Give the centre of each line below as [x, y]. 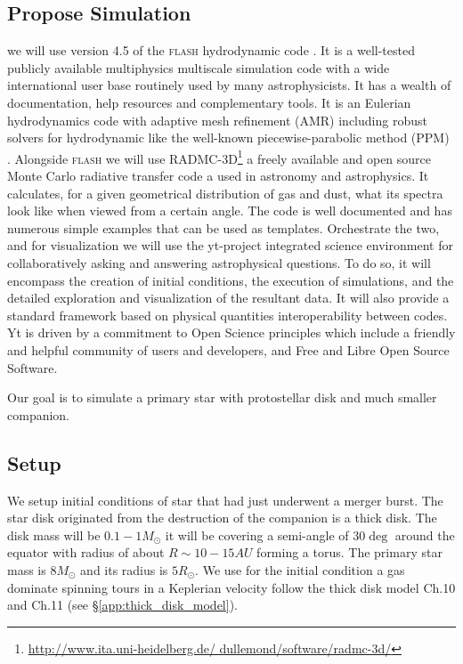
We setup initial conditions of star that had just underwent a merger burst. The [225, 500]
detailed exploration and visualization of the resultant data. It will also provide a [228, 298]
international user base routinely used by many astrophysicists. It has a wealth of [229, 85]
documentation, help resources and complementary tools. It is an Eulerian [209, 102]
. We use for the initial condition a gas [300, 569]
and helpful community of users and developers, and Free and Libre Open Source [228, 349]
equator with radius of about [86, 552]
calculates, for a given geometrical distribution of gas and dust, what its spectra [225, 193]
